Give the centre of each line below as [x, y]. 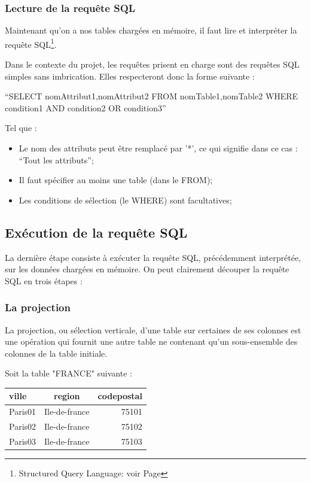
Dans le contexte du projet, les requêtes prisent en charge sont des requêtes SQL [152, 64]
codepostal [120, 396]
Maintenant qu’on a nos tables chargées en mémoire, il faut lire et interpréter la [151, 30]
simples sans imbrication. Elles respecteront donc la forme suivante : [130, 76]
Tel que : [21, 128]
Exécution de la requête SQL [96, 232]
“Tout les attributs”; [56, 160]
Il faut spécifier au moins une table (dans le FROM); [116, 180]
